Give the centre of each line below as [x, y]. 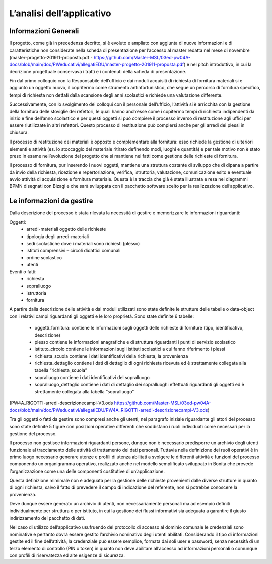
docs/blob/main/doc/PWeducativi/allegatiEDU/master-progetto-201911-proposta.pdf [97, 64]
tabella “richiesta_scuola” [61, 370]
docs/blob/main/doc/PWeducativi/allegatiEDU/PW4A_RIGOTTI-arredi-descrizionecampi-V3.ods [109, 410]
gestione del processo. [33, 433]
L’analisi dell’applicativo [60, 13]
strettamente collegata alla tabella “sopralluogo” [84, 391]
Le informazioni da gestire [51, 201]
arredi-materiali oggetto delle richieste [66, 229]
